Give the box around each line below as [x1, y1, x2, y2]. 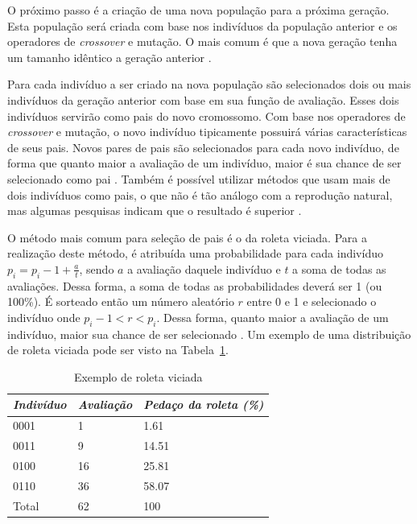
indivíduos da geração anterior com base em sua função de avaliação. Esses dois [7, 91, 399, 108]
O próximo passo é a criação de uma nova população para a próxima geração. [7, 2, 390, 18]
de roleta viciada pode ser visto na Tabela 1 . [7, 341, 229, 358]
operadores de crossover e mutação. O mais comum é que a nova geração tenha [7, 33, 398, 50]
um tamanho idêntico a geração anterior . [7, 48, 212, 65]
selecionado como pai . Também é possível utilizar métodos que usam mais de [7, 170, 390, 187]
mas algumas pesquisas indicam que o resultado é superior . [7, 202, 302, 219]
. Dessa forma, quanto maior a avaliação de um [156, 308, 389, 325]
